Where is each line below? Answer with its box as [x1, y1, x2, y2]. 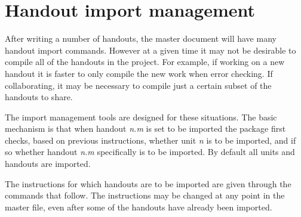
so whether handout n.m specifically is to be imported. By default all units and [5, 145, 295, 158]
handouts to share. [5, 91, 73, 103]
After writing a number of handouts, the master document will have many [5, 32, 277, 45]
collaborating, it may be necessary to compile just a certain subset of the [5, 79, 272, 91]
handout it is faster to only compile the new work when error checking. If [5, 67, 273, 79]
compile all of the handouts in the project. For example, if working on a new [5, 55, 285, 68]
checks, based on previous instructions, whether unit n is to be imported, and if [5, 134, 296, 146]
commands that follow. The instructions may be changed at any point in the [5, 189, 285, 201]
